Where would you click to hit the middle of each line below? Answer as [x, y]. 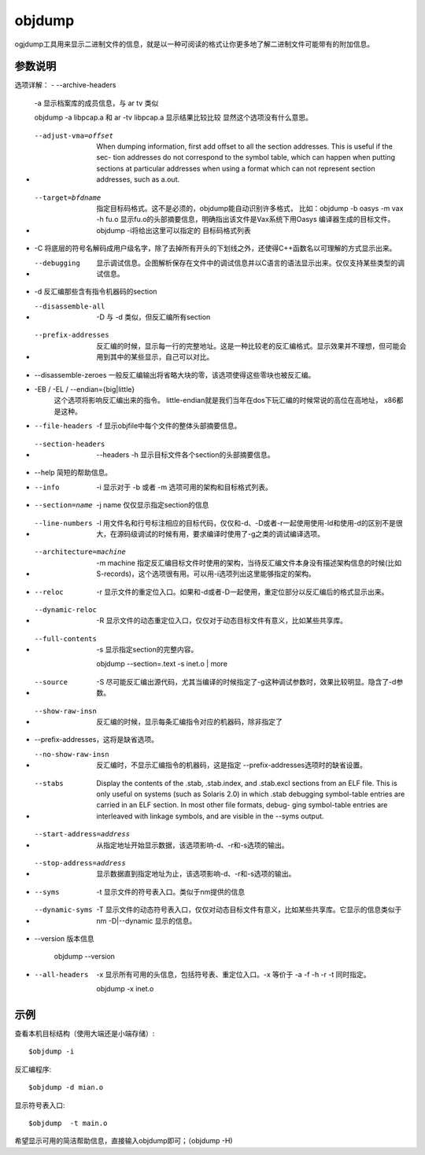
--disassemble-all [70, 306]
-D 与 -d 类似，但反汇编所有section [153, 317]
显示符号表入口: [40, 1105]
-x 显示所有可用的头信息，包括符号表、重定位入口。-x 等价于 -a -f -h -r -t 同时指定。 [233, 974]
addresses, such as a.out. [138, 179]
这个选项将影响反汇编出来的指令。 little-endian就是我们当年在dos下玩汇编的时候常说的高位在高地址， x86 [225, 400]
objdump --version [85, 957]
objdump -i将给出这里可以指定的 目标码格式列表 [174, 230]
